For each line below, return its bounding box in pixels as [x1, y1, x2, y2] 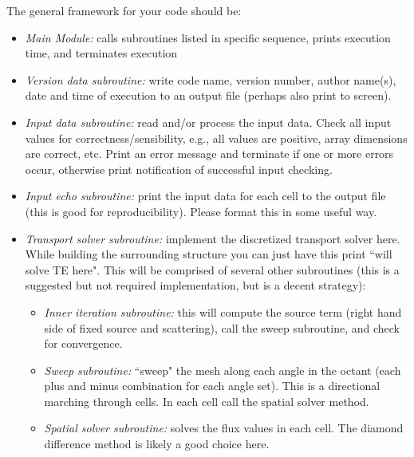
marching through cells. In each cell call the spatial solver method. [44, 392, 369, 409]
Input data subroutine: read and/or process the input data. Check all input [25, 113, 392, 130]
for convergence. [44, 335, 123, 352]
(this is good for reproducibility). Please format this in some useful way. [25, 203, 377, 219]
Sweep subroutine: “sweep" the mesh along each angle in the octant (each [44, 361, 401, 378]
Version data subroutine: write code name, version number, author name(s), [25, 71, 396, 88]
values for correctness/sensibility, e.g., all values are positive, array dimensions [25, 129, 408, 146]
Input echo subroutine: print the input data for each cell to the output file [25, 187, 386, 204]
